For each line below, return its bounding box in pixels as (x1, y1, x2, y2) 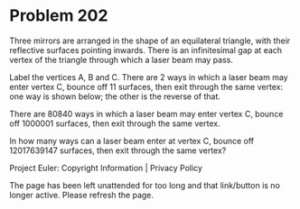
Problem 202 (9, 5, 108, 26)
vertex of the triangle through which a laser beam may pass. (9, 54, 233, 65)
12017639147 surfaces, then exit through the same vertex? (9, 145, 227, 156)
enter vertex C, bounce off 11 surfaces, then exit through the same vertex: (9, 81, 283, 92)
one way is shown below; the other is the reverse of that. (9, 91, 221, 102)
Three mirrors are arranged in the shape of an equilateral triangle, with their (9, 35, 291, 46)
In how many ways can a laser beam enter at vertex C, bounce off (9, 135, 255, 146)
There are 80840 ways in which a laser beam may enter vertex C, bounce (9, 108, 284, 119)
